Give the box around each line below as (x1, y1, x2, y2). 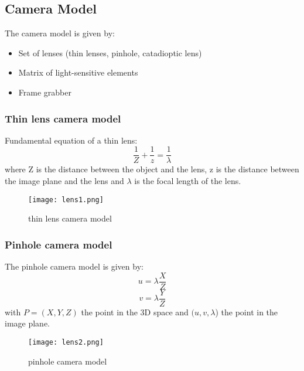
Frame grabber (18, 86, 71, 98)
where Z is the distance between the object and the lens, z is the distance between (5, 163, 299, 175)
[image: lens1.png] (28, 195, 104, 204)
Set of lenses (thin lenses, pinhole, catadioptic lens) (18, 46, 202, 59)
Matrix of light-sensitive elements (18, 66, 138, 79)
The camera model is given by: (5, 27, 115, 39)
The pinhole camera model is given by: (5, 260, 144, 273)
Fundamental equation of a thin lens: (5, 134, 138, 146)
